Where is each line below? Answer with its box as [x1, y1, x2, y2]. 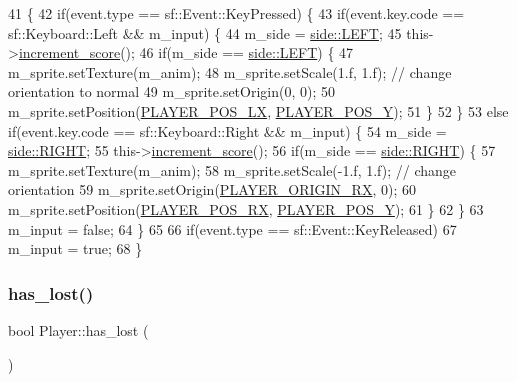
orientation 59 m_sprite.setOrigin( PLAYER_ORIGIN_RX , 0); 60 [8, 179, 416, 200]
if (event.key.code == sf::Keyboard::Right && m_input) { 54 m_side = [8, 120, 447, 141]
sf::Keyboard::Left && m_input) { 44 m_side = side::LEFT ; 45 [8, 22, 402, 43]
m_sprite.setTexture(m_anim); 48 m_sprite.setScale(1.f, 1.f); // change [8, 61, 452, 82]
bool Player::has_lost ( [8, 319, 149, 340]
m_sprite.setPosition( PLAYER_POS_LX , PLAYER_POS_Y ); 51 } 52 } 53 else [8, 100, 509, 121]
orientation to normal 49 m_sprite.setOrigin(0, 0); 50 [8, 81, 336, 102]
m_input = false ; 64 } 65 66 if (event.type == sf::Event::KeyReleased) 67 [8, 218, 457, 239]
